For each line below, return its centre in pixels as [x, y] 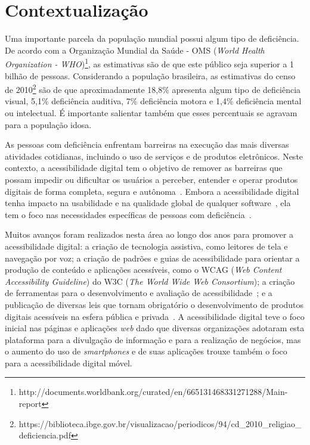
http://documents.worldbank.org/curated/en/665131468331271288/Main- [153, 392]
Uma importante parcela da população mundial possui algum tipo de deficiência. [152, 38]
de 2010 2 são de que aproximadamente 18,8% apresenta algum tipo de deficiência [153, 88]
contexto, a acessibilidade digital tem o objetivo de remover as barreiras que [144, 168]
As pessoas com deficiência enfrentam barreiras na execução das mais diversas [147, 144]
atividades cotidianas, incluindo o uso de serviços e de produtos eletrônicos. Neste [154, 156]
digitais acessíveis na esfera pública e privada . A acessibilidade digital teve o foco [155, 316]
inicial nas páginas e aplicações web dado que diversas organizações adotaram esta [155, 328]
